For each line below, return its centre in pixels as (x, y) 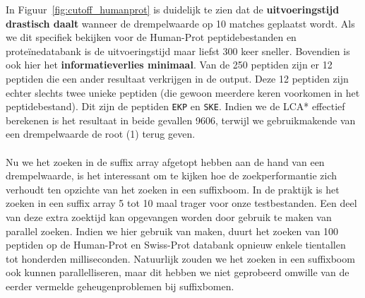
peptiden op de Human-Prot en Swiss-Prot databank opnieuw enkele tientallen (176, 245)
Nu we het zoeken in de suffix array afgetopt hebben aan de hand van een (165, 161)
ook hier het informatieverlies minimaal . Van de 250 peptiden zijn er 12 (169, 65)
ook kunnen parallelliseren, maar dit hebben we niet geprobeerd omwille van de (178, 272)
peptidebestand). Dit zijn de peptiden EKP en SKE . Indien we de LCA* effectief (175, 106)
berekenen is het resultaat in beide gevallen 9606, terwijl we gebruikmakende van (181, 120)
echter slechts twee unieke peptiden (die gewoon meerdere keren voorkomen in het (183, 92)
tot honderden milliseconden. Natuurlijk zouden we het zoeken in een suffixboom (180, 258)
